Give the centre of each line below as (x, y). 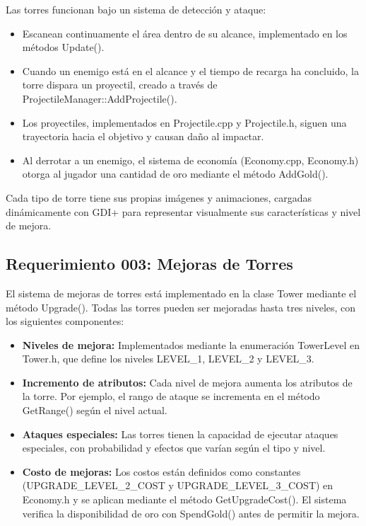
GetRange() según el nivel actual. (95, 410)
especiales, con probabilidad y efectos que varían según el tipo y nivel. (174, 448)
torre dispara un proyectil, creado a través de (120, 85)
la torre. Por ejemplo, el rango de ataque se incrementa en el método (171, 396)
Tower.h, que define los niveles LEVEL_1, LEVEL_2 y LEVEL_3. (168, 359)
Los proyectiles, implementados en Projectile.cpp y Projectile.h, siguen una (184, 122)
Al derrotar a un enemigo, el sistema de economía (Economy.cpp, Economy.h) (190, 160)
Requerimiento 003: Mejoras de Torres (149, 264)
